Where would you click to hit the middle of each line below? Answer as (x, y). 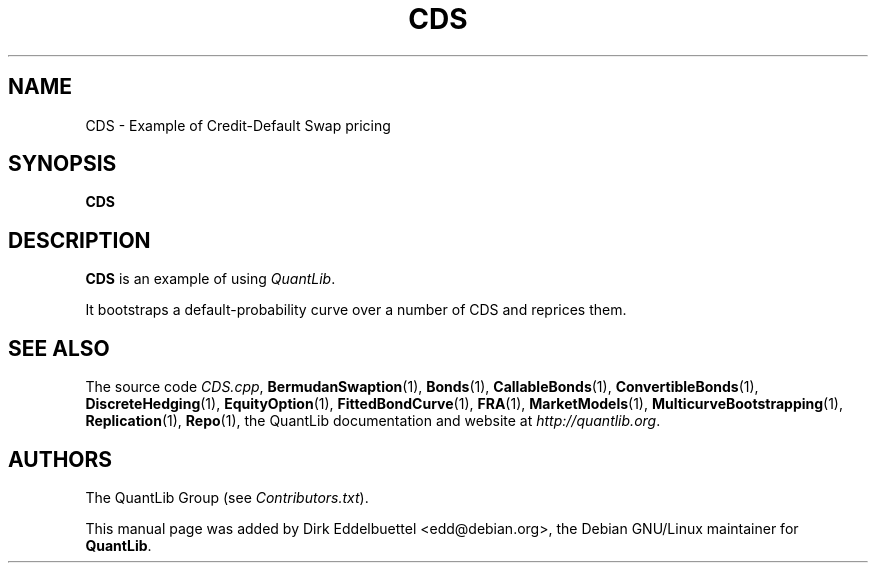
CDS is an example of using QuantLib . (210, 279)
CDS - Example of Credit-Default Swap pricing (238, 125)
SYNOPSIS (62, 164)
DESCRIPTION (79, 240)
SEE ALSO (59, 348)
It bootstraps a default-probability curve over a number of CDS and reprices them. (356, 310)
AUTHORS (60, 459)
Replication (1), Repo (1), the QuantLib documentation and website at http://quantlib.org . (373, 421)
